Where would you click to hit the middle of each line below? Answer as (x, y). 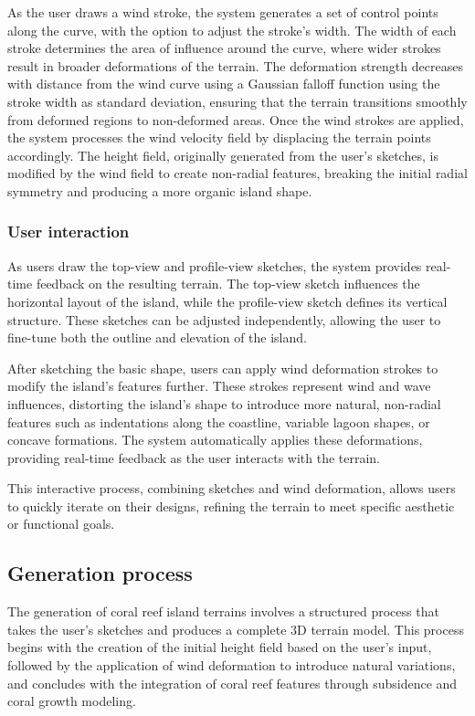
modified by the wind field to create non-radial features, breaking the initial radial (237, 173)
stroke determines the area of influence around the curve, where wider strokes (224, 48)
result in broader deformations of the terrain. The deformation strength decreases (235, 65)
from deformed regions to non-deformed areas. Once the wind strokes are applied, (236, 119)
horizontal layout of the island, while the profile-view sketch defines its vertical (227, 301)
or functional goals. (61, 524)
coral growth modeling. (72, 701)
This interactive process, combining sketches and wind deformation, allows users (232, 488)
